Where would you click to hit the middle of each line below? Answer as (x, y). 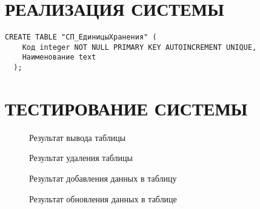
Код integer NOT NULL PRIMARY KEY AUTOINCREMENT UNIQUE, (139, 47)
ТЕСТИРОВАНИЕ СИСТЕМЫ (126, 108)
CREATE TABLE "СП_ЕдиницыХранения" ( (81, 37)
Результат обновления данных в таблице (103, 198)
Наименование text (59, 57)
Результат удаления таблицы (81, 158)
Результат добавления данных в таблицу (103, 178)
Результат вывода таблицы (78, 137)
